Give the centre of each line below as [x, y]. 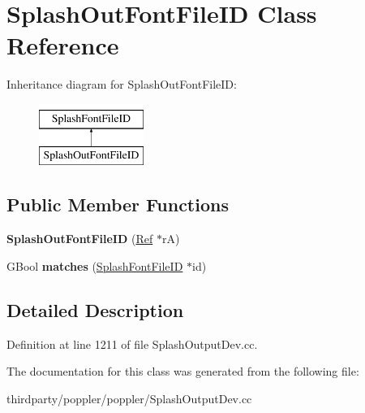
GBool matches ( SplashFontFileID [95, 265]
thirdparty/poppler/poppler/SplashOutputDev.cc [129, 398]
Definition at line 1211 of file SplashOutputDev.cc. [132, 343]
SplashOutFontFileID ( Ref [80, 239]
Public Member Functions [118, 204]
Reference [63, 45]
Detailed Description [95, 309]
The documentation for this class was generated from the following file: [183, 371]
